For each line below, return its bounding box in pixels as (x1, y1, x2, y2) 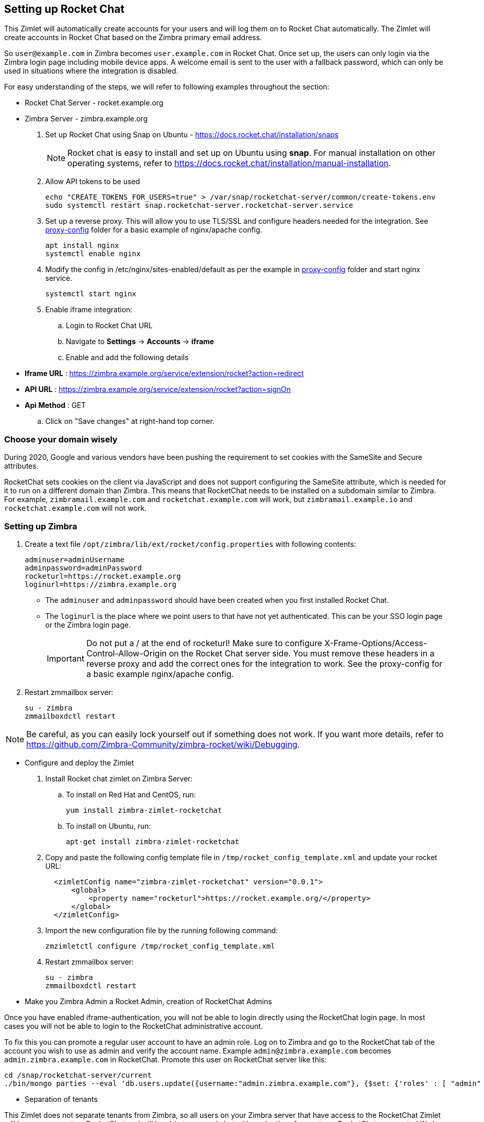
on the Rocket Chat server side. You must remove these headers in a (169, 648, 435, 658)
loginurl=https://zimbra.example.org (25, 580, 177, 589)
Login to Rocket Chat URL (66, 321, 153, 330)
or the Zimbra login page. (45, 620, 131, 629)
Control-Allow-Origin (86, 648, 167, 658)
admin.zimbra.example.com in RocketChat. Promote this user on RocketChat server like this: (4, 1055, 327, 1064)
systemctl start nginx (45, 290, 137, 298)
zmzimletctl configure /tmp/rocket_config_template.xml (45, 941, 275, 950)
